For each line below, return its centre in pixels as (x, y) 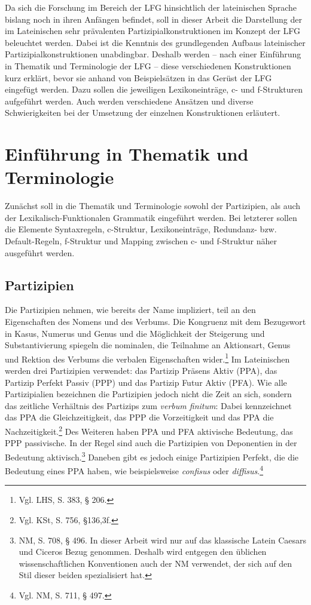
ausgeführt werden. (40, 252)
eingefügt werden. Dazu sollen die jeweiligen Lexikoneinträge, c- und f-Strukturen (154, 89)
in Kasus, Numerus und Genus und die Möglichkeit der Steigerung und (135, 333)
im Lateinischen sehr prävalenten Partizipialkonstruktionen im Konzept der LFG (153, 31)
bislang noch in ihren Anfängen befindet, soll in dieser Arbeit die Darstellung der (153, 19)
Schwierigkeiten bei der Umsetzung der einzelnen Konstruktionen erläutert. (143, 113)
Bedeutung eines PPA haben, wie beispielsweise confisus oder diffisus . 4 (134, 470)
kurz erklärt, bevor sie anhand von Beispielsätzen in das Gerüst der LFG (138, 77)
